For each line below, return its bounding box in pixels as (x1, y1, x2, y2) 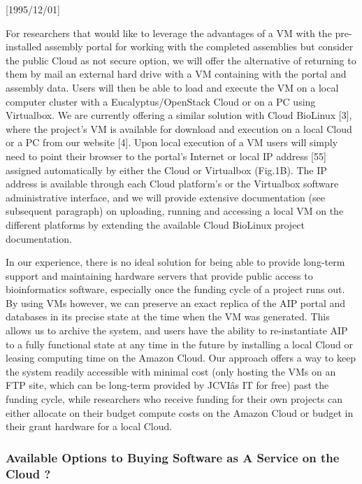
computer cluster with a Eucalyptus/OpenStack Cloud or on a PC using (6, 94, 316, 108)
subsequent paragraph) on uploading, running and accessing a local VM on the (6, 204, 344, 218)
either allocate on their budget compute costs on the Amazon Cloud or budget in (6, 405, 354, 420)
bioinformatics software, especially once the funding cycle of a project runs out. (6, 282, 345, 297)
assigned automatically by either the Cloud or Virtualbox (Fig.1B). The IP (6, 162, 327, 177)
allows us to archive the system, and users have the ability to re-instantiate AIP (6, 323, 348, 338)
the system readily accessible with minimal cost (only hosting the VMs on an (6, 364, 336, 378)
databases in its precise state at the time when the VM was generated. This (6, 309, 330, 324)
